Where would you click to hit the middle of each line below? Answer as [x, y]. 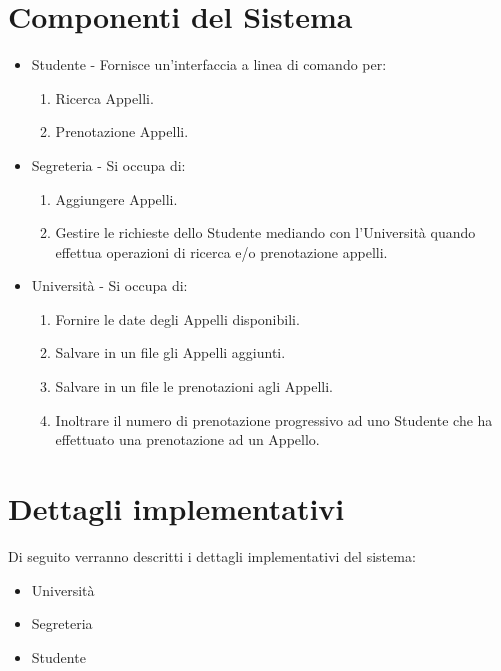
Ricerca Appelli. [104, 97]
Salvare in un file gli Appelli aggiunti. [170, 352]
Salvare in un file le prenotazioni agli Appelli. [194, 386]
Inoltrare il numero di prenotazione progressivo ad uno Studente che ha [274, 419]
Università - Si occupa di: [109, 285]
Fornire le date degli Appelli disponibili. [177, 318]
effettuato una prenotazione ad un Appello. [187, 439]
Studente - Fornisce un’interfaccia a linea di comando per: [209, 64]
